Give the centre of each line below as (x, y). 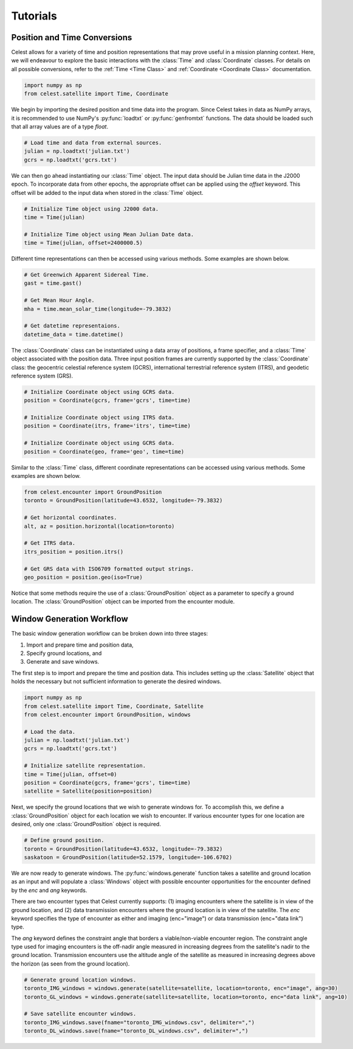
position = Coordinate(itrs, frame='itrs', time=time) (107, 426)
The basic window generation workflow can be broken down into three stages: (110, 634)
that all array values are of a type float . (60, 126)
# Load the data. (50, 731)
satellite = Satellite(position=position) (88, 791)
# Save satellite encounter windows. (80, 1014)
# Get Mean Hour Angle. (60, 300)
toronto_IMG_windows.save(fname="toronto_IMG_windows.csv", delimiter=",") (139, 1022)
